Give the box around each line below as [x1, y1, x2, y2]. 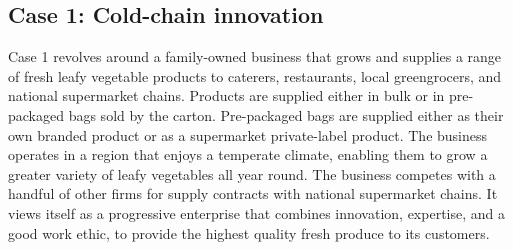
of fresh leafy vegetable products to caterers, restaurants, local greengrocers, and [8, 65, 502, 86]
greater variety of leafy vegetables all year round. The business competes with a [8, 163, 496, 184]
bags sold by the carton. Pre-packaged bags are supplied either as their [68, 104, 504, 125]
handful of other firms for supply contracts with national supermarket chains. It [8, 183, 498, 204]
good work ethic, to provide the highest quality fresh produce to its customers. [8, 222, 490, 243]
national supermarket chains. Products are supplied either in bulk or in [8, 85, 445, 106]
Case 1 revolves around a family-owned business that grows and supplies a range [8, 46, 502, 67]
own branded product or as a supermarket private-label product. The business [8, 124, 488, 145]
